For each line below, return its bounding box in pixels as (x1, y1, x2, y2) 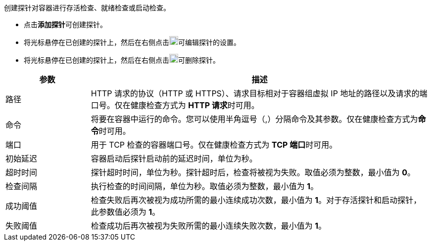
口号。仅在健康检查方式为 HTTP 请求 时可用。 (91, 100, 259, 110)
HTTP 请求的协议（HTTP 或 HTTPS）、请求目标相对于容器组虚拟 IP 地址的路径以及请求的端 (91, 88, 428, 98)
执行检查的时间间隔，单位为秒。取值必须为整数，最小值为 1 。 (91, 181, 319, 191)
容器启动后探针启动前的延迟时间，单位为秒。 (91, 154, 257, 163)
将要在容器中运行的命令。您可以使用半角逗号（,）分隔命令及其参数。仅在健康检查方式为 (91, 114, 418, 124)
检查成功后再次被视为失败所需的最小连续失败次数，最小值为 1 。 (91, 221, 327, 231)
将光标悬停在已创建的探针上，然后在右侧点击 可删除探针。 (24, 56, 220, 64)
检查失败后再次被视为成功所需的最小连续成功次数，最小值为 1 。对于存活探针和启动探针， (91, 195, 422, 205)
